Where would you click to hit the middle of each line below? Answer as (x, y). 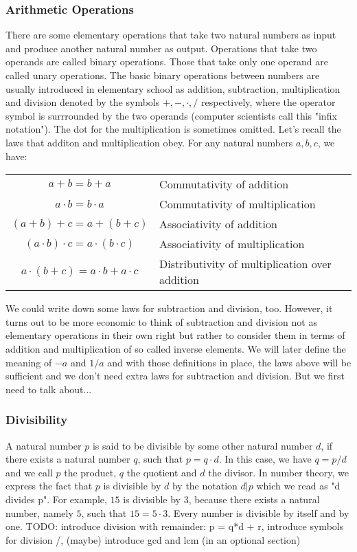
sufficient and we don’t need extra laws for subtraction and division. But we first (175, 376)
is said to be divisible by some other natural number (203, 445)
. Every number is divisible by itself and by (258, 512)
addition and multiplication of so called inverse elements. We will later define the (176, 348)
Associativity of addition (218, 224)
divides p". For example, (56, 499)
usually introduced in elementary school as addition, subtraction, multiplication (173, 88)
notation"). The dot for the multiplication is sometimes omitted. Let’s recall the (173, 129)
